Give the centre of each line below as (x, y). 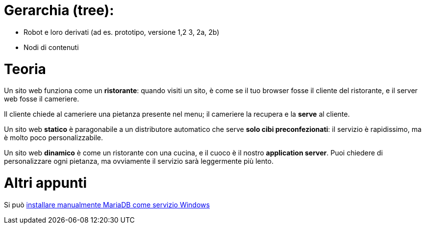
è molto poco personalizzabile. (54, 138)
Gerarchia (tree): (59, 10)
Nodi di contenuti (51, 47)
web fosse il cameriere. (42, 99)
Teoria (25, 69)
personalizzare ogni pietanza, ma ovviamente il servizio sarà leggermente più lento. (139, 161)
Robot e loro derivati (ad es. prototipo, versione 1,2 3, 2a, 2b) (122, 32)
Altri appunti (46, 183)
